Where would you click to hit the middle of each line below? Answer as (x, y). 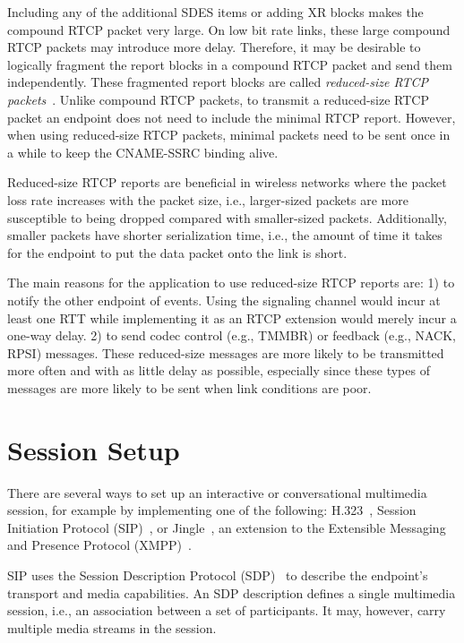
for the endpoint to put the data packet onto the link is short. (177, 252)
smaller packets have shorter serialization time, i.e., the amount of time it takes (225, 235)
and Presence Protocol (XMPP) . (99, 545)
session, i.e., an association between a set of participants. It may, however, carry (227, 610)
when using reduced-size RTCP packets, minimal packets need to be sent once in (229, 135)
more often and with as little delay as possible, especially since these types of (219, 370)
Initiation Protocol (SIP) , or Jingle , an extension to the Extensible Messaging (227, 527)
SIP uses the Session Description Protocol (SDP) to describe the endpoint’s (218, 574)
